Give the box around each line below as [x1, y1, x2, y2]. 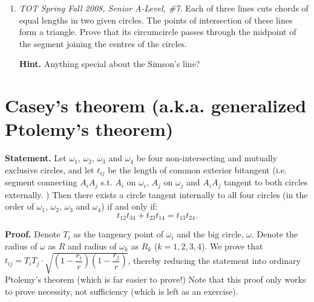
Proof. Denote [5, 228, 61, 240]
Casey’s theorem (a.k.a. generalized [5, 93, 307, 118]
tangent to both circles [223, 176, 308, 188]
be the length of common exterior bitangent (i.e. [108, 163, 287, 176]
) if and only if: [101, 200, 158, 213]
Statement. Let [5, 152, 67, 164]
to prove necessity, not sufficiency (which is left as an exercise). [5, 284, 238, 297]
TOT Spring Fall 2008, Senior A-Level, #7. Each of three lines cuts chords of [19, 2, 309, 14]
